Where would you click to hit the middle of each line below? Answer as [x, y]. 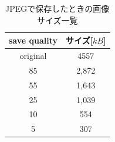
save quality [33, 40]
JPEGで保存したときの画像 [58, 8]
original [33, 56]
